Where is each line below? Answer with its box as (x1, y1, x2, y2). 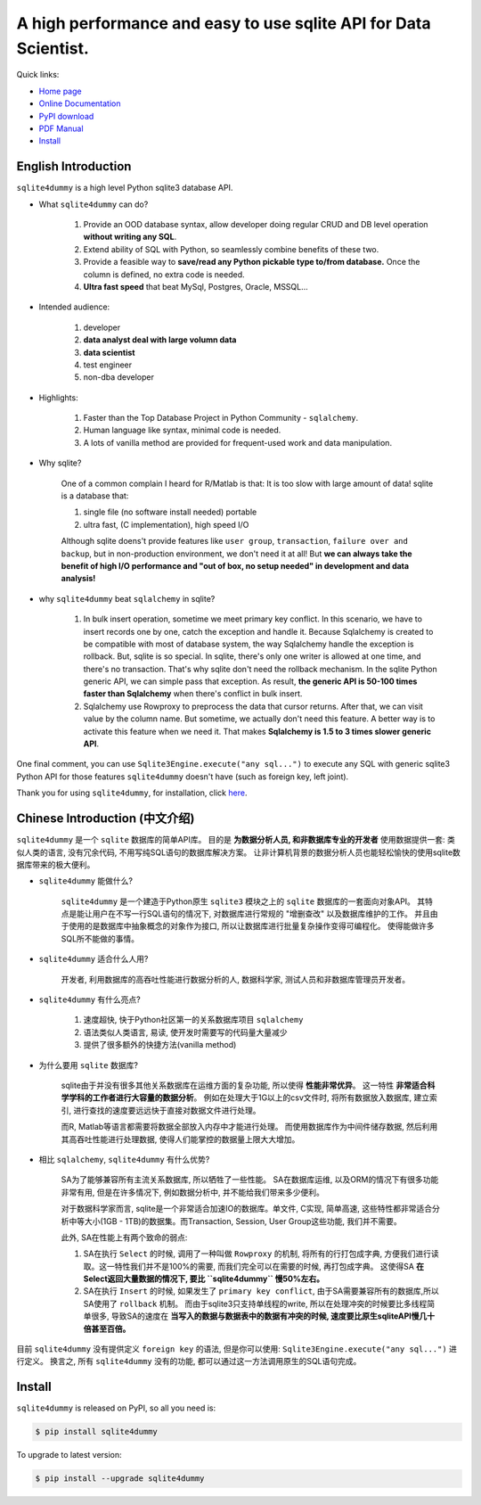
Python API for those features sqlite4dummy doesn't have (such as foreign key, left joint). (16, 771, 349, 782)
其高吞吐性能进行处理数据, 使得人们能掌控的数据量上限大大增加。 (61, 1133, 300, 1145)
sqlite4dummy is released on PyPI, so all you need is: (16, 1402, 216, 1413)
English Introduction (16, 159, 132, 174)
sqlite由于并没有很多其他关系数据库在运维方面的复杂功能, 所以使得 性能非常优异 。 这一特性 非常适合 (61, 1080, 428, 1090)
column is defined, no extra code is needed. (83, 268, 245, 280)
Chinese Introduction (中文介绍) (16, 811, 195, 827)
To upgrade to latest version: (16, 1450, 122, 1460)
